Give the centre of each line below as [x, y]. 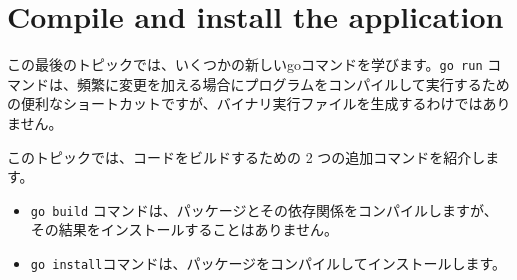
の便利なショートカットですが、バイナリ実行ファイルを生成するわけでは [245, 103]
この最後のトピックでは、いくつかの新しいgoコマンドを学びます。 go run [245, 64]
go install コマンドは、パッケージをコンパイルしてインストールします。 [268, 263]
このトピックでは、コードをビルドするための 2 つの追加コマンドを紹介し [246, 156]
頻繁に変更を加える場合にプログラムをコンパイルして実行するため [293, 83]
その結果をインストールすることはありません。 [184, 229]
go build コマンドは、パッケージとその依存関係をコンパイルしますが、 [264, 209]
